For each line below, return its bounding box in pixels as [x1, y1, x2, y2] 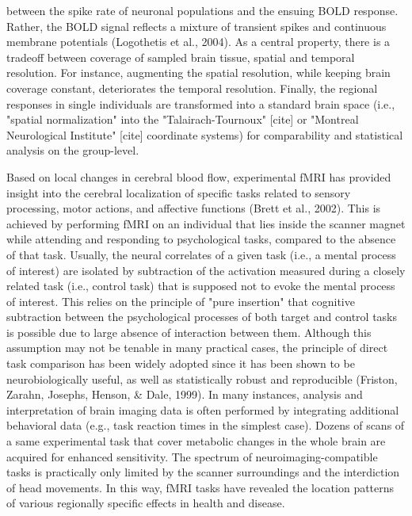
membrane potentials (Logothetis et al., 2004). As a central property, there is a [6, 33, 391, 50]
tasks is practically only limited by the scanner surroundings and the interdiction [6, 464, 400, 480]
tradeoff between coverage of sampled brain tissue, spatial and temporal [6, 48, 355, 65]
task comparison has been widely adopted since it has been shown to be [6, 355, 355, 372]
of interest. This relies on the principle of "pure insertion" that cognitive [6, 292, 355, 309]
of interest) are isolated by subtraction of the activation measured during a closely [6, 262, 406, 278]
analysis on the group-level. [6, 142, 139, 159]
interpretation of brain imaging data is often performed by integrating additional [6, 401, 399, 418]
